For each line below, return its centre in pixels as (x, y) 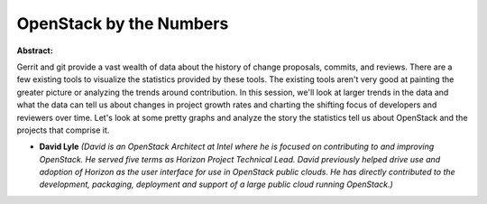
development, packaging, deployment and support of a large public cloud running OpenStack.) (216, 184)
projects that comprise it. (63, 130)
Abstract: (35, 51)
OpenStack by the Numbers (123, 23)
